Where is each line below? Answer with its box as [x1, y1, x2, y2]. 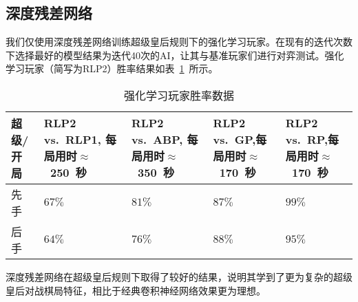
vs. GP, [213, 131, 256, 148]
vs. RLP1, [43, 131, 101, 148]
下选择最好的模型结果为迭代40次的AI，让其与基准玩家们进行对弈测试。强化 [6, 47, 344, 62]
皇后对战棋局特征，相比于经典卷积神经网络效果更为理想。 [6, 283, 266, 297]
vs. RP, [285, 131, 328, 148]
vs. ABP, [131, 131, 183, 148]
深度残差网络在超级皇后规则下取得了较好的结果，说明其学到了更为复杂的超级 [6, 269, 352, 283]
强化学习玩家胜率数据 [123, 87, 234, 103]
